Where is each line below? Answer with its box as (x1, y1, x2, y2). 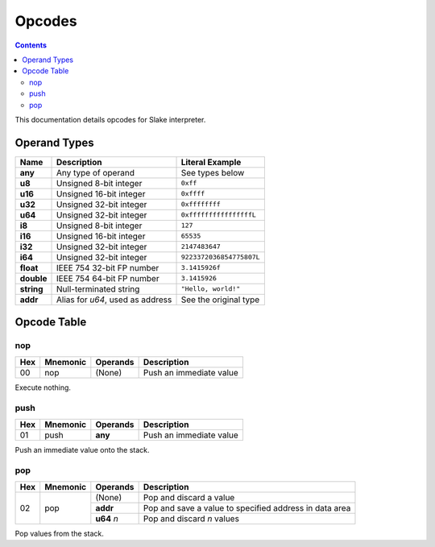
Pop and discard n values (143, 512, 239, 524)
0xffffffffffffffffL (180, 210, 257, 219)
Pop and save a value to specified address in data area (143, 502, 351, 513)
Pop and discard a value (143, 491, 235, 503)
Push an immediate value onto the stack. (14, 445, 150, 454)
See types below (180, 167, 245, 178)
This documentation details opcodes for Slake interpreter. (14, 114, 206, 124)
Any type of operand (56, 167, 135, 178)
